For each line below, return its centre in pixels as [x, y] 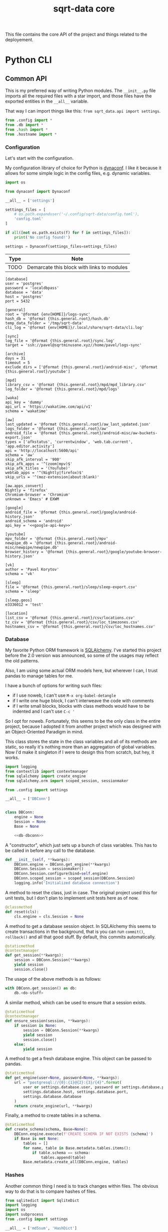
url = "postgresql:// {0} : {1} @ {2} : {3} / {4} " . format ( [68, 1083]
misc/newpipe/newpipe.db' [32, 547]
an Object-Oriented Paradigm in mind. [44, 732]
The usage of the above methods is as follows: [53, 979]
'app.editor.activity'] [30, 446]
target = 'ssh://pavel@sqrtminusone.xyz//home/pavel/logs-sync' [73, 345]
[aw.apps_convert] [24, 486]
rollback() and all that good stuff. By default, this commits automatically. [80, 937]
